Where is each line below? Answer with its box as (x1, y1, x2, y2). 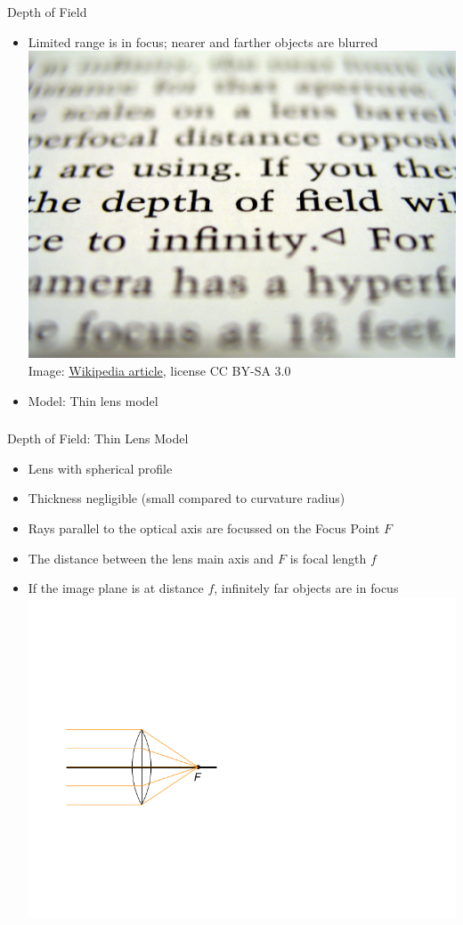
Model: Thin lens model (28, 391, 158, 410)
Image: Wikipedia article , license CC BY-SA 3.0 (28, 361, 291, 380)
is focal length (289, 548, 367, 567)
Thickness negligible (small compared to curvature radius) (28, 489, 345, 507)
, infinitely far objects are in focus (214, 579, 399, 597)
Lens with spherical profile (28, 458, 173, 477)
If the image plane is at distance (28, 579, 204, 597)
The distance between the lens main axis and (28, 548, 274, 567)
